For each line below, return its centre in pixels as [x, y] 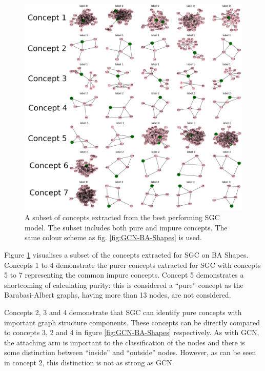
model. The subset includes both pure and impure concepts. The [126, 227]
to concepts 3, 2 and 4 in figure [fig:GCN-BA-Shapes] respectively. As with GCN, [132, 332]
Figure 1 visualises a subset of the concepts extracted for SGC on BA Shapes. [126, 255]
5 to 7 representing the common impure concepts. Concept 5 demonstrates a [124, 275]
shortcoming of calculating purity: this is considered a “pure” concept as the [124, 285]
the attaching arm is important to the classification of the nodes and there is [125, 342]
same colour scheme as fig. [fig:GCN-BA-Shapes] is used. [113, 237]
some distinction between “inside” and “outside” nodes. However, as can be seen [130, 352]
